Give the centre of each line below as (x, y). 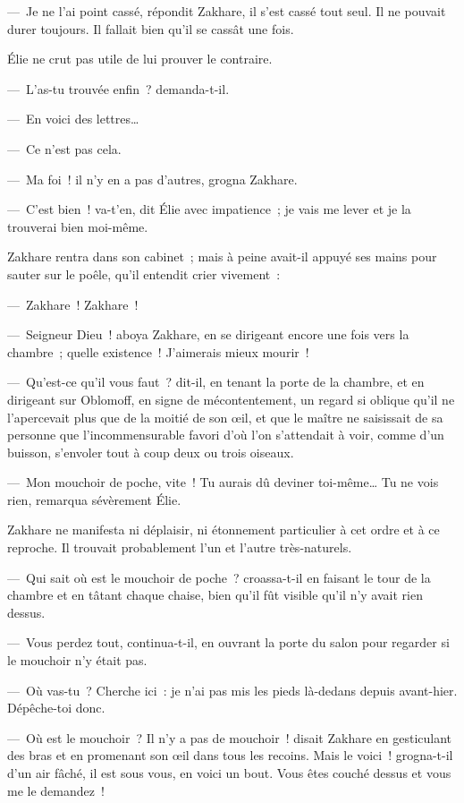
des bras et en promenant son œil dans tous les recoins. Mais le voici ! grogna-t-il (230, 755)
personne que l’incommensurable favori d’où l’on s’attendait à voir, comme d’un (226, 435)
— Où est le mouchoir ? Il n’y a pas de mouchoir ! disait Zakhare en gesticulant (230, 737)
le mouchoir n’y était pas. (77, 660)
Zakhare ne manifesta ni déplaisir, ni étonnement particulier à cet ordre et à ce (224, 530)
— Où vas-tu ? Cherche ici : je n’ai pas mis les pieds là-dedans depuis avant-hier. (232, 690)
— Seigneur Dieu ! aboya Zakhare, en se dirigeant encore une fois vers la (208, 334)
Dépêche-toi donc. (56, 708)
